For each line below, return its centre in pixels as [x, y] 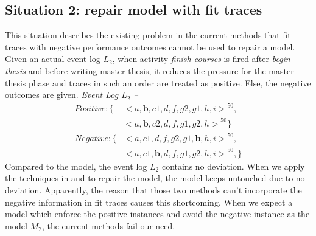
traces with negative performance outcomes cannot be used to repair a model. [150, 47]
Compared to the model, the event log [76, 166]
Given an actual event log [53, 59]
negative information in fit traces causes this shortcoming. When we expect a [149, 202]
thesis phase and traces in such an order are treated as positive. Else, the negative [158, 82]
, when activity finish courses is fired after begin [201, 59]
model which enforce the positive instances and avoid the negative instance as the [157, 214]
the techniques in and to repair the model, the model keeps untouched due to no [155, 178]
